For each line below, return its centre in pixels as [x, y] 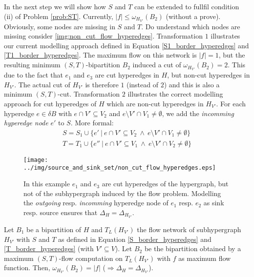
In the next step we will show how [55, 6]
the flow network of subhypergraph [189, 229]
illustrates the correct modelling [175, 94]
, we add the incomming [198, 113]
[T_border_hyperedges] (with [49, 248]
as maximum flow [205, 258]
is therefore [102, 84]
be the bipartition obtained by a [193, 248]
